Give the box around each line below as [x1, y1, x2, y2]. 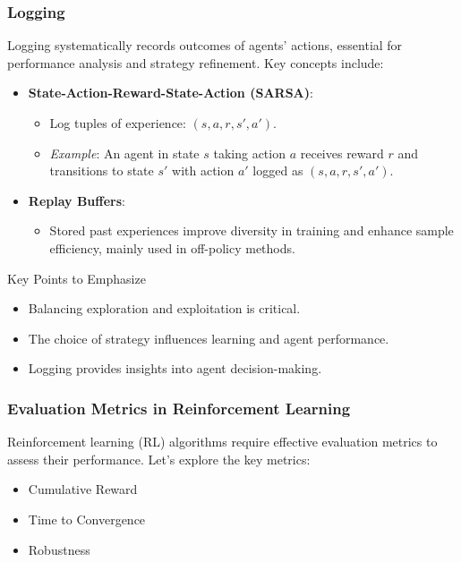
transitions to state [49, 161, 154, 180]
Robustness [28, 540, 90, 558]
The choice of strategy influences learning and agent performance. [28, 328, 389, 347]
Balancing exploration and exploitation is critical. [28, 299, 301, 318]
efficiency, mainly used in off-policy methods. [49, 238, 295, 257]
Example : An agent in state [49, 143, 200, 162]
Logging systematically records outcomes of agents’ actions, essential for [7, 36, 403, 55]
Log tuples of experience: [49, 114, 186, 132]
